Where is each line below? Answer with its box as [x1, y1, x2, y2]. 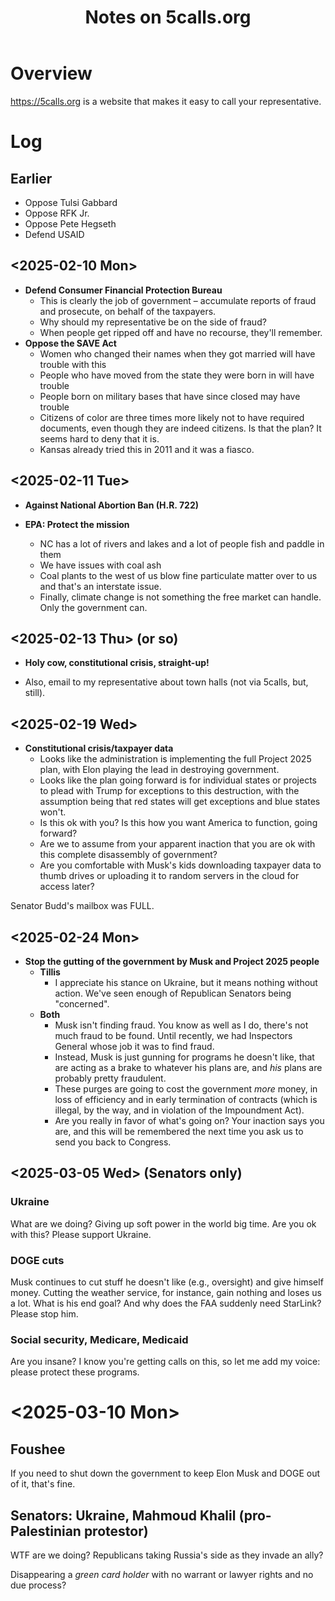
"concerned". [54, 998, 110, 1010]
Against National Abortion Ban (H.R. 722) [24, 499, 199, 511]
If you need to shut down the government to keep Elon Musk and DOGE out [10, 1467, 321, 1480]
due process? [10, 1579, 67, 1591]
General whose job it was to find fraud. [54, 1041, 215, 1052]
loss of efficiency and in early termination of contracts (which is [54, 1094, 318, 1105]
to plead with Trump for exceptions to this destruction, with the [39, 785, 300, 797]
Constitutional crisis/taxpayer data [24, 742, 174, 755]
